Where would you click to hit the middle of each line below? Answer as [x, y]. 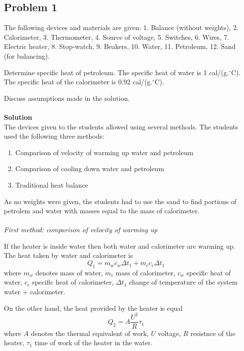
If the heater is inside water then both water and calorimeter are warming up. [120, 246]
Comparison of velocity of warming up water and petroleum [104, 152]
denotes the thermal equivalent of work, [90, 333]
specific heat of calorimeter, [73, 282]
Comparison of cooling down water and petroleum [90, 168]
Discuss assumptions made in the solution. [67, 98]
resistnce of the [213, 333]
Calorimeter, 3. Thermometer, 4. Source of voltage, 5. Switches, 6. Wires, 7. [117, 37]
